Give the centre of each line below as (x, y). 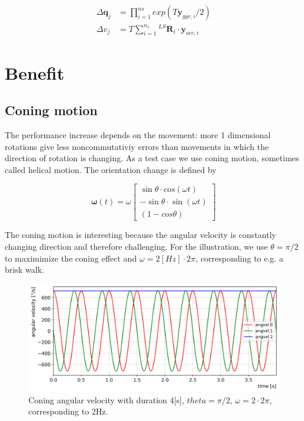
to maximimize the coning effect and (71, 258)
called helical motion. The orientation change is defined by (111, 169)
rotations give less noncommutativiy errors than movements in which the (137, 146)
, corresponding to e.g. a (239, 258)
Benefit (35, 72)
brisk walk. (25, 270)
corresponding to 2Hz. (68, 411)
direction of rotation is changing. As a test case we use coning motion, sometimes (152, 158)
